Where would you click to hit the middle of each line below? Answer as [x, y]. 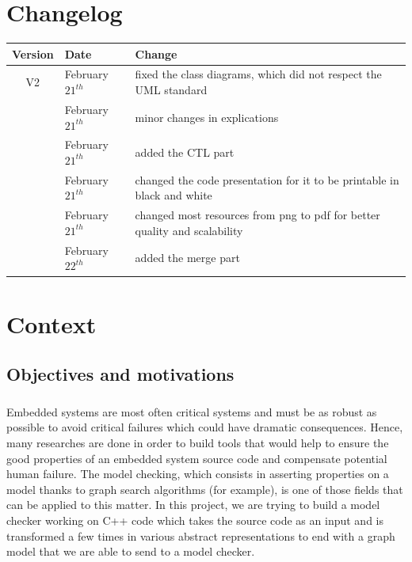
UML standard [171, 90]
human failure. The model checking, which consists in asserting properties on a [198, 474]
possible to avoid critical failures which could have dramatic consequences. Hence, [205, 427]
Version [33, 53]
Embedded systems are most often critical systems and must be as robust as [192, 411]
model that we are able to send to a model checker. [131, 551]
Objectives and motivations [120, 374]
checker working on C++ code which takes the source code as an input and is [195, 520]
